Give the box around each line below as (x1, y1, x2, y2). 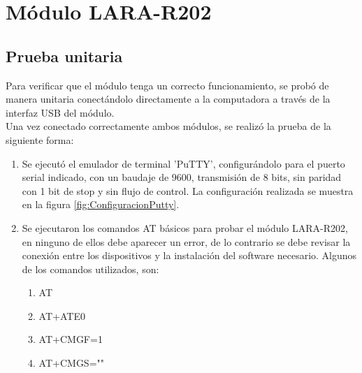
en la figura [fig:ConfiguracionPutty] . (22, 197, 180, 212)
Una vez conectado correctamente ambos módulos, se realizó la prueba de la (6, 119, 331, 133)
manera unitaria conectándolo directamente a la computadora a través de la (6, 92, 331, 106)
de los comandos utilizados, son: (22, 261, 159, 276)
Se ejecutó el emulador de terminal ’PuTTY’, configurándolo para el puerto (22, 156, 345, 170)
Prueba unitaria (6, 45, 123, 66)
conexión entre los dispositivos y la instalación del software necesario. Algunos (22, 248, 357, 263)
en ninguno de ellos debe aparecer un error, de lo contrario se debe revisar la (22, 234, 351, 249)
